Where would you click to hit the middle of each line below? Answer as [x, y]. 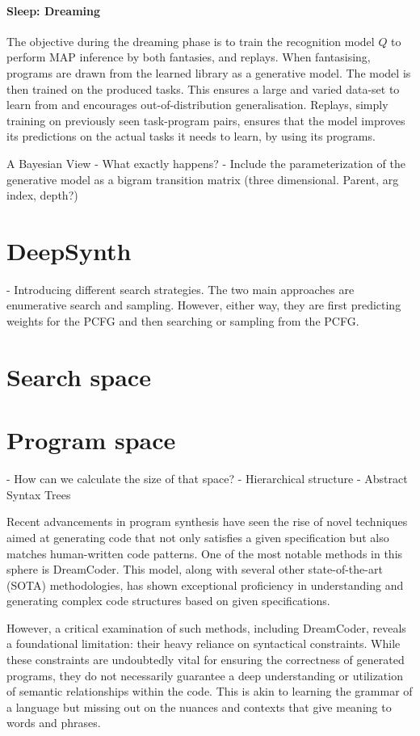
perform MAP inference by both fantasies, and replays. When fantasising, [189, 57]
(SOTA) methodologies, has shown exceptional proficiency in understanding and [205, 585]
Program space [91, 440]
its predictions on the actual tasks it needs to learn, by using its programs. [191, 136]
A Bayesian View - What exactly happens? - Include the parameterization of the [206, 163]
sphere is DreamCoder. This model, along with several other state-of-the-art [195, 569]
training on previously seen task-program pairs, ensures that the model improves [206, 120]
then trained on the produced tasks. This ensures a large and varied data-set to [203, 88]
